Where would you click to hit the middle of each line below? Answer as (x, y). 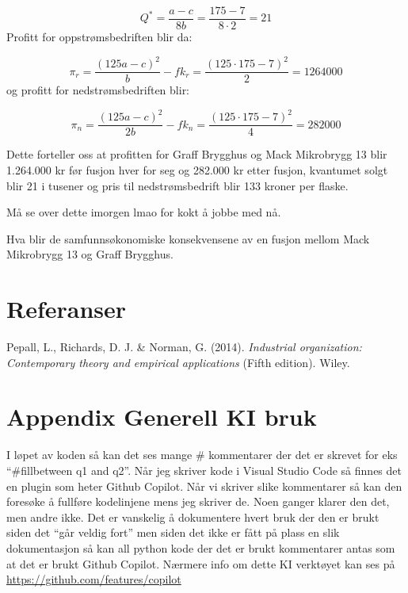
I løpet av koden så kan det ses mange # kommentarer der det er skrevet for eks (202, 455)
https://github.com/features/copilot (94, 579)
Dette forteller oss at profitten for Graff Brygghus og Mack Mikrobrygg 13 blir (197, 154)
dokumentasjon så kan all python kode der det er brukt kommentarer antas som (201, 547)
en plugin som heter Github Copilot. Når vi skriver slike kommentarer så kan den (204, 486)
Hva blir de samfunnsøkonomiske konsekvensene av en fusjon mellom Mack (188, 238)
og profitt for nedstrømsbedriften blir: (98, 90)
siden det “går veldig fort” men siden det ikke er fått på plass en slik (173, 532)
